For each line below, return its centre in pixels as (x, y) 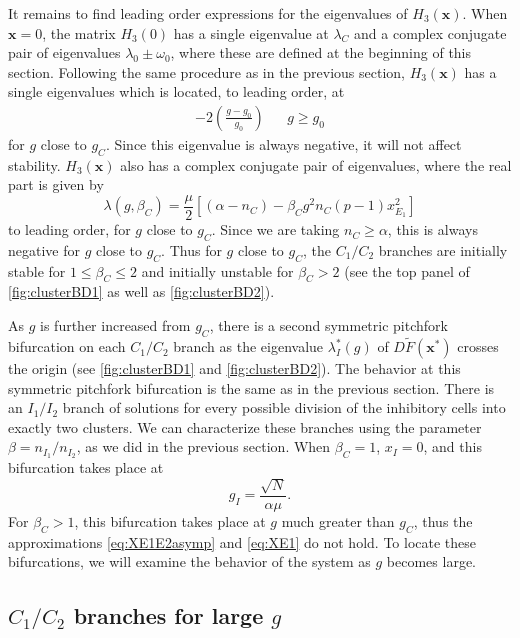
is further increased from (115, 325)
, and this (452, 446)
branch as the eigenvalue (248, 346)
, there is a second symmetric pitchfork (328, 325)
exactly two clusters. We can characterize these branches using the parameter (245, 426)
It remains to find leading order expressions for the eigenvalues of (208, 13)
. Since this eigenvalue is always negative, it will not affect (283, 144)
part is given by (56, 184)
